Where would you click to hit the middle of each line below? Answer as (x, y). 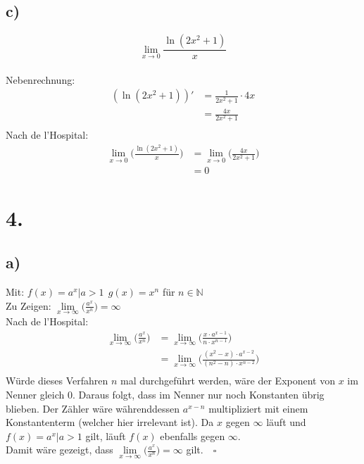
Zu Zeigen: (29, 305)
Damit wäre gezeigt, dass (59, 450)
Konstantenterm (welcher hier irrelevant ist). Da (110, 422)
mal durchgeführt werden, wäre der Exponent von (228, 381)
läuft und (286, 422)
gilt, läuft (106, 435)
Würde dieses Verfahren (57, 381)
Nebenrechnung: (40, 79)
